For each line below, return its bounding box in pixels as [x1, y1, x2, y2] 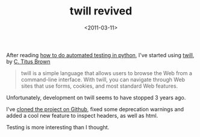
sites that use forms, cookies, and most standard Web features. [20, 82, 178, 90]
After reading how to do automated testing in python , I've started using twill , [6, 51, 195, 58]
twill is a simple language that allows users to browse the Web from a [20, 69, 192, 76]
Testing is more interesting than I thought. [6, 123, 110, 130]
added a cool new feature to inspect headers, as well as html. [6, 112, 158, 119]
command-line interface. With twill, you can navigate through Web [20, 76, 185, 83]
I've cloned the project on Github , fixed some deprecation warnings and [6, 105, 184, 112]
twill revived [70, 4, 132, 18]
